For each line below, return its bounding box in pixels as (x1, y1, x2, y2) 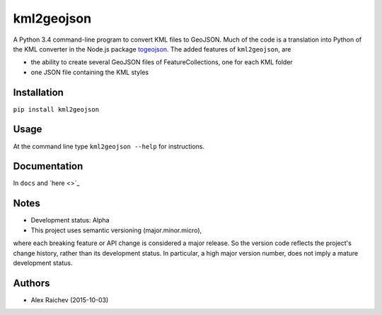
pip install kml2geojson (13, 105, 99, 113)
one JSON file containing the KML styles (30, 68, 149, 76)
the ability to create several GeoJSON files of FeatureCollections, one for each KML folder (30, 58, 293, 66)
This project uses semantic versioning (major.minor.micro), (30, 226, 202, 234)
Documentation (13, 160, 83, 172)
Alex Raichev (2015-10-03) (30, 295, 109, 304)
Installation (13, 86, 64, 98)
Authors (13, 277, 50, 289)
